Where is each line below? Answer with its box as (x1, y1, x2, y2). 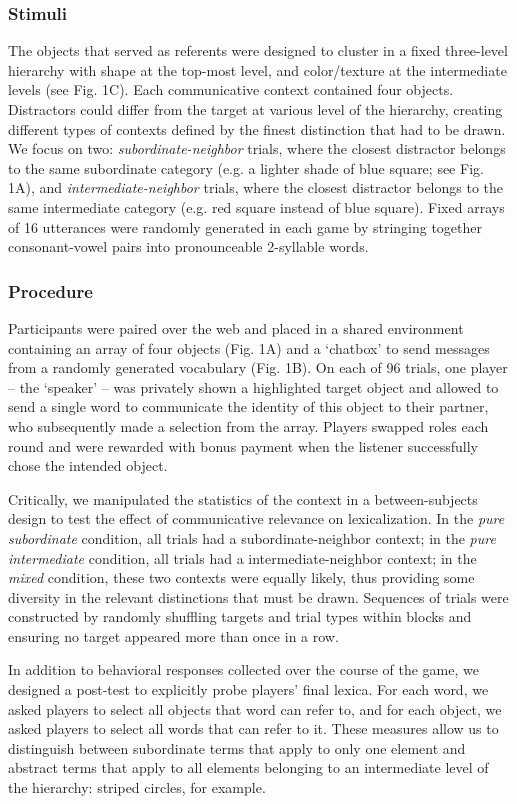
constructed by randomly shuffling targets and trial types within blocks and (8, 606, 472, 627)
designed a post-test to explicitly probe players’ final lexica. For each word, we (8, 679, 489, 700)
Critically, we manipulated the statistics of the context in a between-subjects (8, 488, 478, 509)
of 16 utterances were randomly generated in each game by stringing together (8, 216, 483, 237)
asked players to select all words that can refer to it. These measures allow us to (8, 718, 499, 739)
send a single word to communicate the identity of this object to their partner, (8, 396, 489, 417)
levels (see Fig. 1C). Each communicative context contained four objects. (8, 79, 454, 100)
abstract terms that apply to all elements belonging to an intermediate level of (8, 757, 489, 778)
